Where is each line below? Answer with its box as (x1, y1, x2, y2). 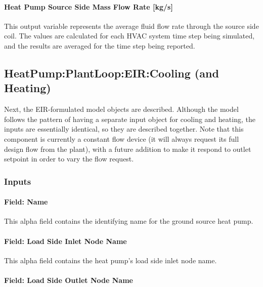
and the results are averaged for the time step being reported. (4, 40, 195, 51)
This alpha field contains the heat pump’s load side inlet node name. (4, 255, 217, 265)
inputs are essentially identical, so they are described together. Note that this (4, 124, 244, 134)
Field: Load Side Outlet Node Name (4, 274, 133, 285)
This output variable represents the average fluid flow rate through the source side (4, 20, 259, 31)
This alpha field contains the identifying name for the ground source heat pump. (4, 216, 253, 226)
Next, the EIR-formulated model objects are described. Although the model (4, 104, 239, 114)
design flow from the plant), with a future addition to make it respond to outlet (4, 143, 251, 154)
